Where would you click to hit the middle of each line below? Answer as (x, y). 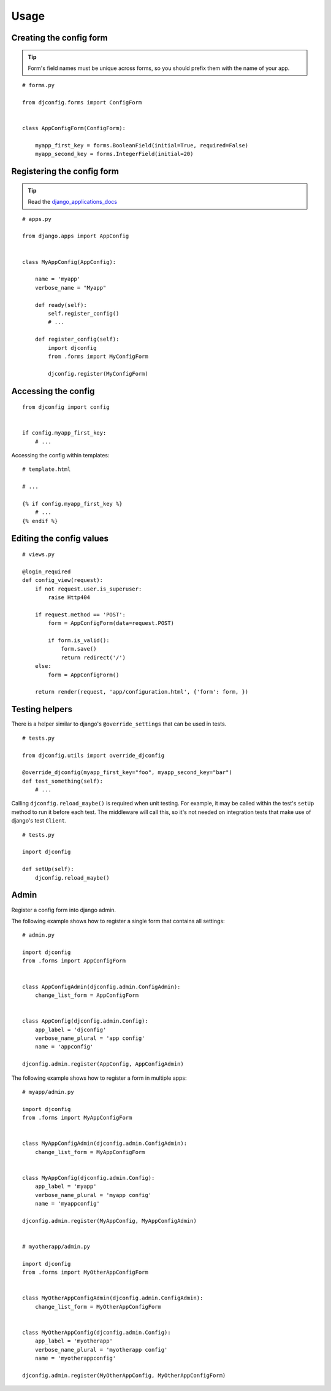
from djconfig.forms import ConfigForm (82, 103)
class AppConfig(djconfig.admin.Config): (85, 1021)
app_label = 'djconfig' (70, 1029)
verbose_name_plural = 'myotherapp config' (101, 1350)
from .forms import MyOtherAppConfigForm (85, 1273)
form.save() (79, 649)
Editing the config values (60, 538)
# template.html (47, 469)
